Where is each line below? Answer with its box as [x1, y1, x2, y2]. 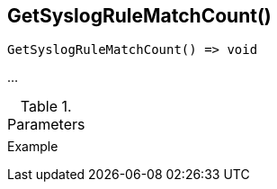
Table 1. [20, 97, 72, 116]
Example [7, 139, 58, 155]
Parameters [7, 115, 85, 134]
